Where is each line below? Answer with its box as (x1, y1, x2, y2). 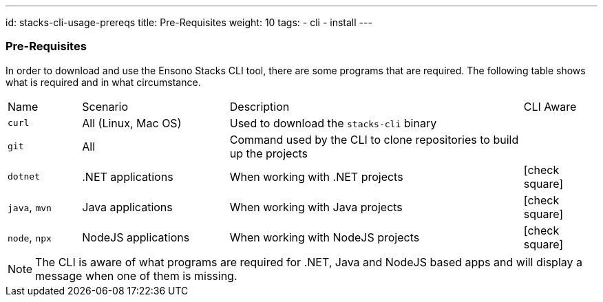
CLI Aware (523, 99, 577, 114)
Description (229, 99, 290, 114)
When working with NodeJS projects (229, 230, 420, 244)
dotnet (8, 171, 40, 182)
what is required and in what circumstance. (6, 76, 201, 88)
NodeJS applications (82, 230, 190, 244)
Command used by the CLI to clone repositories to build (229, 132, 519, 147)
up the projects (229, 146, 308, 160)
